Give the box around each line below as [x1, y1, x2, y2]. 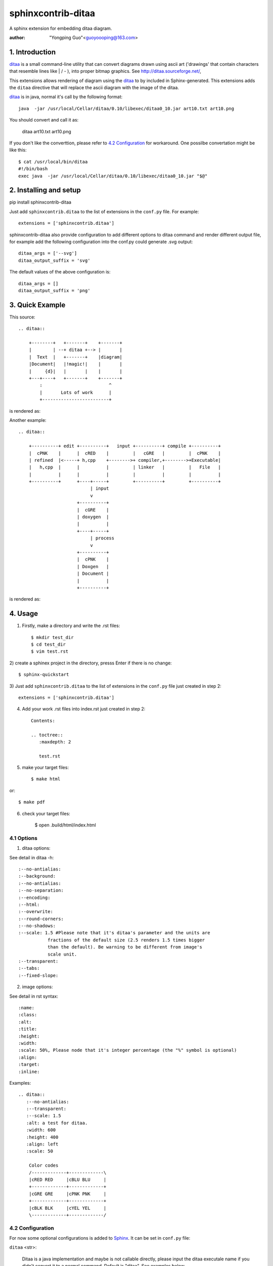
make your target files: [22, 765, 69, 771]
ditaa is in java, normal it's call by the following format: [9, 94, 123, 100]
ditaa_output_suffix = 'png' [18, 288, 90, 293]
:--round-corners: [18, 916, 64, 922]
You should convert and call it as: [9, 117, 79, 123]
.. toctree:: [31, 732, 63, 738]
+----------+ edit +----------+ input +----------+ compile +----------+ [28, 443, 221, 449]
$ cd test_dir [31, 642, 66, 647]
